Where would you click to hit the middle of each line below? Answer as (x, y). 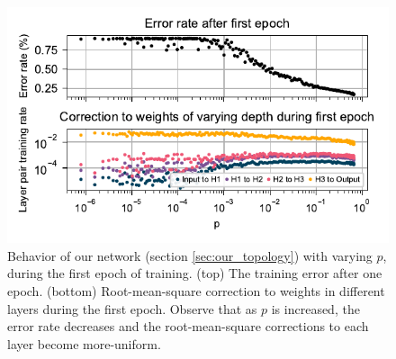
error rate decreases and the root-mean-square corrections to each (188, 326)
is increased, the (315, 308)
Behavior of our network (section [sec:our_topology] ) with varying (190, 255)
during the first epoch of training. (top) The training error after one (195, 273)
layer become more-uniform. (84, 343)
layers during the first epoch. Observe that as (132, 308)
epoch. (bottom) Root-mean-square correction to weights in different (196, 290)
